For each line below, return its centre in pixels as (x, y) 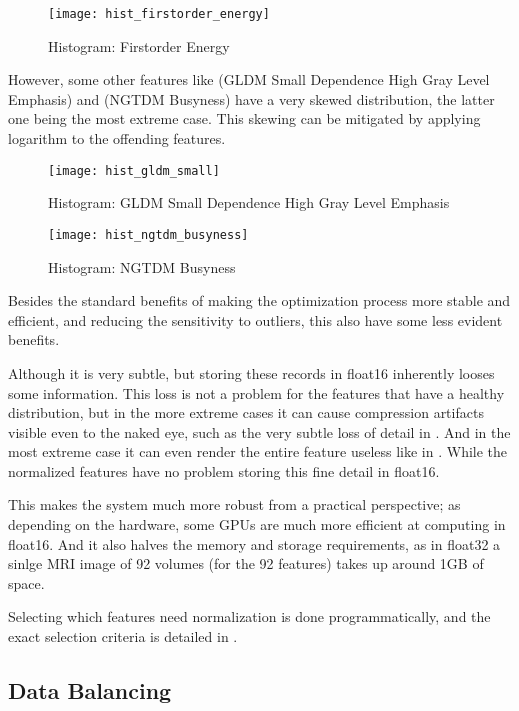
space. (26, 582)
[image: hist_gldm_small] (134, 170)
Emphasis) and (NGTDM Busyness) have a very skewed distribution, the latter (251, 98)
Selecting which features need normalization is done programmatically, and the (249, 616)
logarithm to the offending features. (117, 138)
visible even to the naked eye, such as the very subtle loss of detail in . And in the (259, 431)
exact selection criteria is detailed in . (123, 636)
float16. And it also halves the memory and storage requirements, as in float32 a (254, 543)
